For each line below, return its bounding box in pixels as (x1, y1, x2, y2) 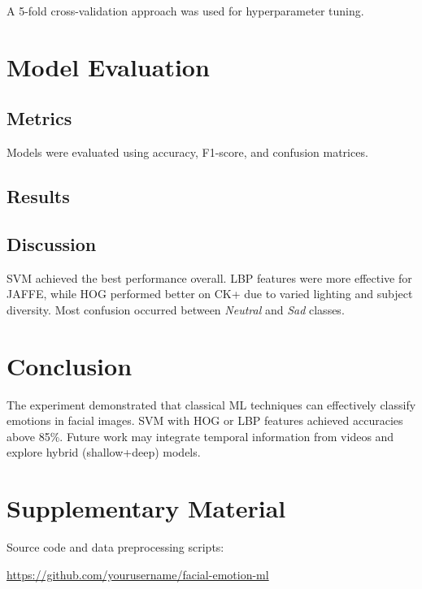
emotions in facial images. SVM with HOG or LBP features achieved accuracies (7, 412, 403, 429)
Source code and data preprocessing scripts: (7, 539, 224, 556)
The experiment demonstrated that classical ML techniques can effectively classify (7, 396, 416, 413)
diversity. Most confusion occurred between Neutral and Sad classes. (7, 301, 345, 318)
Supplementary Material (7, 492, 286, 525)
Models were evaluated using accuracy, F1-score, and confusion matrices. (7, 144, 368, 161)
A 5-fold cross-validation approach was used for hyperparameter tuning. (7, 2, 364, 19)
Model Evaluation (7, 50, 210, 83)
